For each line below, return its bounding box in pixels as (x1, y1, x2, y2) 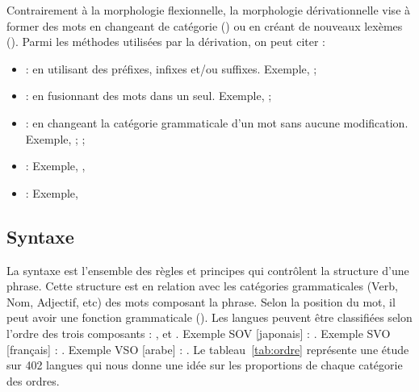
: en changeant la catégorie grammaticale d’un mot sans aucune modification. (25, 114, 409, 131)
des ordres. (6, 372, 60, 389)
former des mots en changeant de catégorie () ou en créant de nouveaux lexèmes (6, 17, 403, 34)
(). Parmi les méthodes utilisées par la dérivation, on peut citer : (6, 33, 325, 50)
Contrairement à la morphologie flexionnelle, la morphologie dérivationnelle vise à (6, 2, 411, 18)
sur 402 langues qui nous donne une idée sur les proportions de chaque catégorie (6, 357, 403, 373)
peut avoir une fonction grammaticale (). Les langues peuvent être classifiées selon (6, 309, 413, 326)
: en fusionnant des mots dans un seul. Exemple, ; (25, 87, 272, 104)
